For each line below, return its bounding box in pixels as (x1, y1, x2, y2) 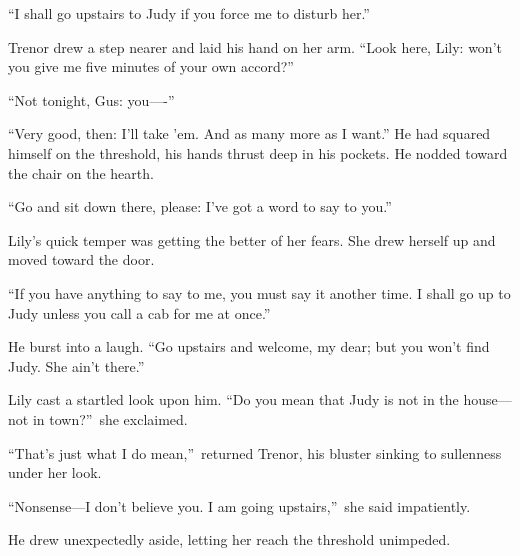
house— (463, 389, 512, 410)
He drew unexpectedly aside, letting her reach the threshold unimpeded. (8, 529, 451, 550)
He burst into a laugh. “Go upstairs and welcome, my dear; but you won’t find (8, 336, 490, 357)
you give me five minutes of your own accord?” (8, 56, 294, 77)
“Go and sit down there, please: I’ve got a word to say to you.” (8, 196, 392, 217)
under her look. (8, 462, 102, 483)
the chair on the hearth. (8, 162, 154, 183)
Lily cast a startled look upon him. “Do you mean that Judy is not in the (8, 389, 459, 410)
